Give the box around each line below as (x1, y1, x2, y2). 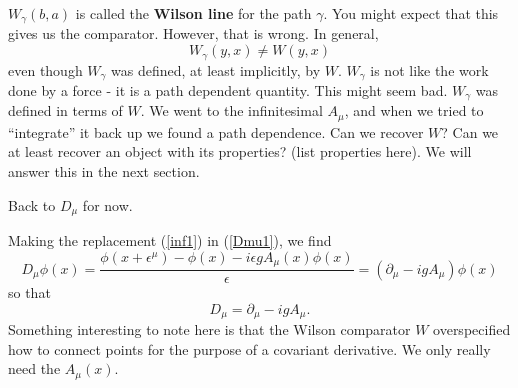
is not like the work (370, 59, 489, 80)
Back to (8, 194, 56, 215)
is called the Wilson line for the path (75, 3, 312, 23)
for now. (82, 194, 133, 215)
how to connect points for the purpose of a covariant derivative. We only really (8, 338, 491, 359)
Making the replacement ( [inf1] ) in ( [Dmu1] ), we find (8, 230, 332, 251)
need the (8, 358, 61, 379)
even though (8, 59, 83, 80)
